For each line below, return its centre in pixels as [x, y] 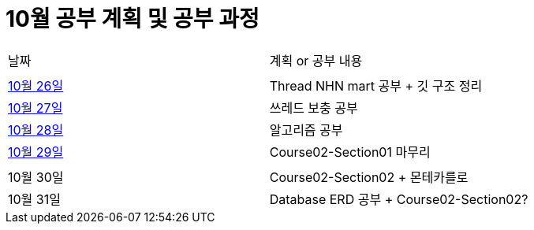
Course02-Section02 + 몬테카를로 [369, 177]
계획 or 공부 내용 [316, 60]
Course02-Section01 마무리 [350, 152]
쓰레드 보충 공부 [314, 108]
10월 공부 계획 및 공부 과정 [133, 19]
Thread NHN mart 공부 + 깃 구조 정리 [376, 85]
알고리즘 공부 [306, 130]
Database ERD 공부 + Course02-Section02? [399, 199]
